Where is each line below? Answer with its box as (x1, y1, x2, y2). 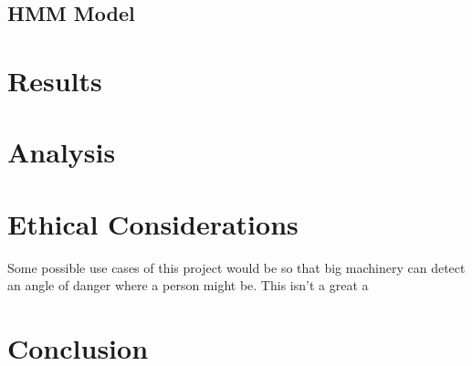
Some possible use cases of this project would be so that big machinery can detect (7, 257, 466, 277)
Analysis (7, 133, 116, 171)
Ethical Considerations (7, 204, 299, 242)
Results (7, 61, 102, 99)
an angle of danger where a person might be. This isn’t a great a (7, 276, 369, 295)
